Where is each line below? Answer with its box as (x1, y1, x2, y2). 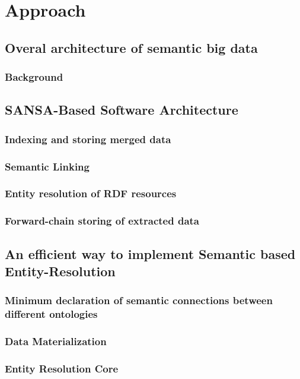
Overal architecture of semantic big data (5, 38, 258, 56)
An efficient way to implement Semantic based (5, 244, 296, 263)
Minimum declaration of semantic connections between (5, 293, 273, 308)
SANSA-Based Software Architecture (5, 100, 238, 119)
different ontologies (5, 307, 98, 321)
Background (5, 70, 63, 84)
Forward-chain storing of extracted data (5, 213, 199, 228)
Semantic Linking (5, 159, 90, 173)
